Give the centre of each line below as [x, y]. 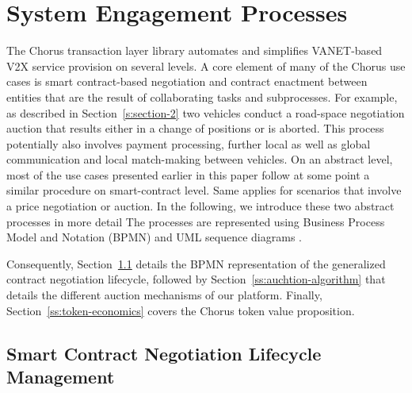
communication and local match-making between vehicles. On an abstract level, [200, 159]
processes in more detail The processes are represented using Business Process [196, 221]
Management [61, 376]
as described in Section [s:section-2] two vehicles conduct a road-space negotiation [206, 112]
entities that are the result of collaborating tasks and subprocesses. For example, [202, 96]
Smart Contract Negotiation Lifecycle [164, 353]
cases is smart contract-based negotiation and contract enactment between [187, 81]
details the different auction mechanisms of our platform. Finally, [164, 295]
